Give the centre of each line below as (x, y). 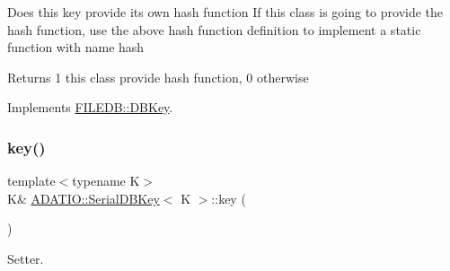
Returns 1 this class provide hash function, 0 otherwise (158, 77)
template (31, 181)
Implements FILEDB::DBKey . (90, 107)
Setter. (26, 258)
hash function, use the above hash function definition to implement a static (214, 29)
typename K (106, 181)
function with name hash (76, 47)
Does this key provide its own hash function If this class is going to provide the (225, 12)
